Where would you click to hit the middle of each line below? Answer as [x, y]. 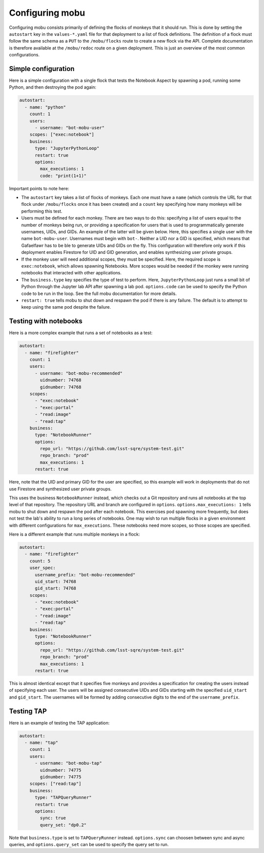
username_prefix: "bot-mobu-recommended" [85, 575]
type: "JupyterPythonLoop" [67, 148]
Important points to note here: [39, 188]
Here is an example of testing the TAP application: [59, 723]
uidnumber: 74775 [61, 770]
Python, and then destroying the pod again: [53, 87]
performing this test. [42, 211]
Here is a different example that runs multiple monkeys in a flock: [75, 534]
